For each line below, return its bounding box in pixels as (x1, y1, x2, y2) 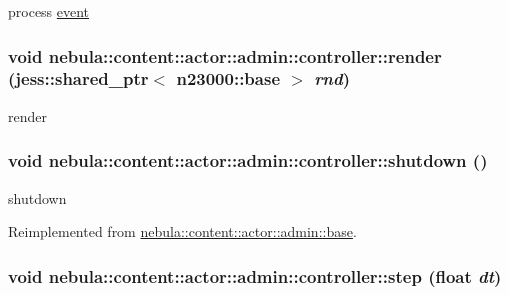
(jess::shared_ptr (8, 66, 149, 91)
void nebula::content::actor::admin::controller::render (8, 43, 442, 68)
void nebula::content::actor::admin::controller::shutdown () (8, 148, 488, 173)
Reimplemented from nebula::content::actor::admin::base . (8, 221, 357, 242)
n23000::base (176, 66, 281, 91)
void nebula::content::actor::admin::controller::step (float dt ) (8, 263, 502, 288)
